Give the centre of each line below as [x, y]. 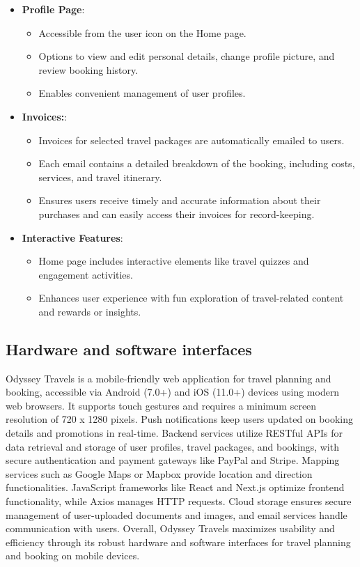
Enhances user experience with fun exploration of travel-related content [191, 298]
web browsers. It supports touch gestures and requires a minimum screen [161, 405]
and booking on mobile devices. [73, 556]
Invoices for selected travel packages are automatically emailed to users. [191, 140]
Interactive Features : [72, 237]
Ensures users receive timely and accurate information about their [180, 200]
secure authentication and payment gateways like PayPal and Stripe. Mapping [173, 460]
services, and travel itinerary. [100, 177]
